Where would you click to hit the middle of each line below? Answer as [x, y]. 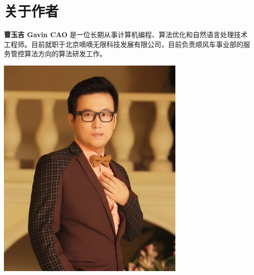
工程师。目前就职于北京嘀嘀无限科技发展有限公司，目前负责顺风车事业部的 [124, 44]
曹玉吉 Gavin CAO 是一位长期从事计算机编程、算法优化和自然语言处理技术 [126, 34]
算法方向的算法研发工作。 [65, 54]
